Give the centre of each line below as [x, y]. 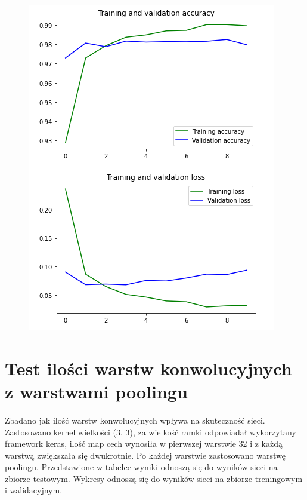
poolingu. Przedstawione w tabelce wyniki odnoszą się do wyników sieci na [141, 467]
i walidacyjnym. [34, 490]
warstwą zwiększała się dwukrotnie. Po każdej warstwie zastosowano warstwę [145, 455]
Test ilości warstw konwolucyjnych [148, 368]
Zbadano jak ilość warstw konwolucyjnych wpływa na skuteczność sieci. [135, 420]
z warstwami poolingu [96, 391]
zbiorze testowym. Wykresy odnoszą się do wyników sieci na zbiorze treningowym [154, 478]
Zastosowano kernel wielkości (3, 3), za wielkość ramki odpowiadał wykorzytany [151, 432]
